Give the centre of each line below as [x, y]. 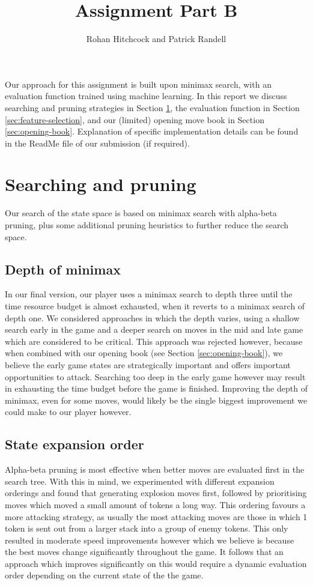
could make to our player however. [68, 412]
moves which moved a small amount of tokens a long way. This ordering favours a [155, 504]
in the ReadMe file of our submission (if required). [97, 143]
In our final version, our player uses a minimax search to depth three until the [149, 294]
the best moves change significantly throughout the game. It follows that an [144, 552]
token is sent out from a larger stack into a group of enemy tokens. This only [147, 528]
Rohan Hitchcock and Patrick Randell [156, 39]
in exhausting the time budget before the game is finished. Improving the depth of [156, 388]
